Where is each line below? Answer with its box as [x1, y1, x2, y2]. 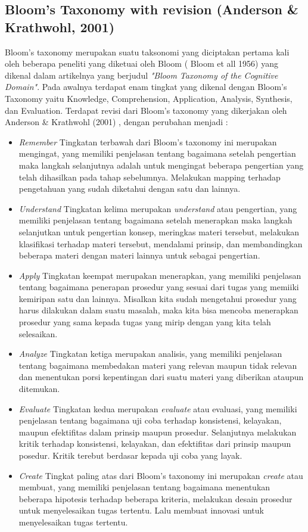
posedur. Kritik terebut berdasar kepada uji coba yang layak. [18, 449, 242, 461]
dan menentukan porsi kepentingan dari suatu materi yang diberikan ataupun [18, 371, 304, 383]
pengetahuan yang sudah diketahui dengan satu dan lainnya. [18, 182, 241, 195]
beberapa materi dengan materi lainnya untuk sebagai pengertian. [18, 249, 260, 262]
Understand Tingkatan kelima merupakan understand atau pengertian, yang [18, 202, 297, 214]
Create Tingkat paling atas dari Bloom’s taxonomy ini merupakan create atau [18, 469, 303, 481]
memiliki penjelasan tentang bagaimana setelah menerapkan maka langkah [18, 214, 293, 226]
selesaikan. [18, 327, 58, 340]
